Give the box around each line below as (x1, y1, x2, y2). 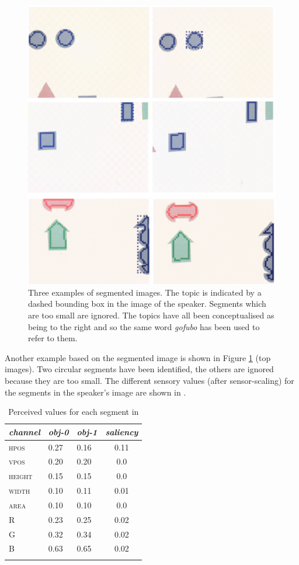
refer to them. (28, 332, 78, 344)
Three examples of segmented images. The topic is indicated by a (28, 286, 262, 298)
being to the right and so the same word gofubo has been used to (28, 320, 260, 332)
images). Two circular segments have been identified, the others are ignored (5, 363, 274, 375)
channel (9, 425, 40, 438)
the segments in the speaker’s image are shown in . (5, 386, 186, 398)
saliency (105, 425, 138, 438)
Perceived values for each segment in (8, 405, 139, 418)
